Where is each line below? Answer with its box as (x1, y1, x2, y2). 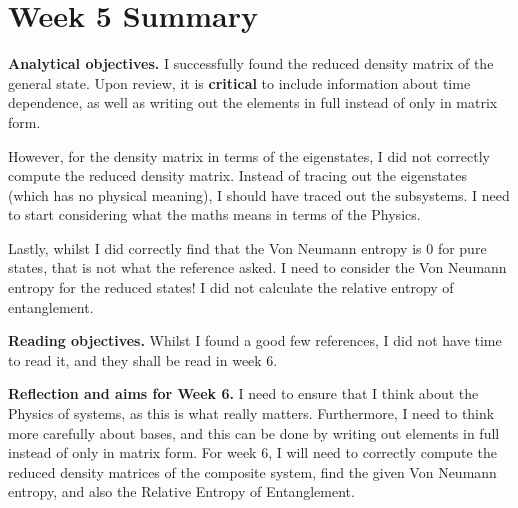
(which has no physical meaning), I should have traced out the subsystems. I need (8, 184, 510, 205)
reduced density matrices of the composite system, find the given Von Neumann (8, 461, 497, 482)
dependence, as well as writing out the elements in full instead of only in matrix (8, 92, 498, 113)
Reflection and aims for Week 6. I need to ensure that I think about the (8, 383, 479, 404)
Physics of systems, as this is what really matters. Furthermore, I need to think (8, 403, 495, 424)
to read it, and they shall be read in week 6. (8, 349, 278, 370)
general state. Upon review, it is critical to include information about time (8, 72, 471, 93)
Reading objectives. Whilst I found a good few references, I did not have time (8, 330, 502, 351)
